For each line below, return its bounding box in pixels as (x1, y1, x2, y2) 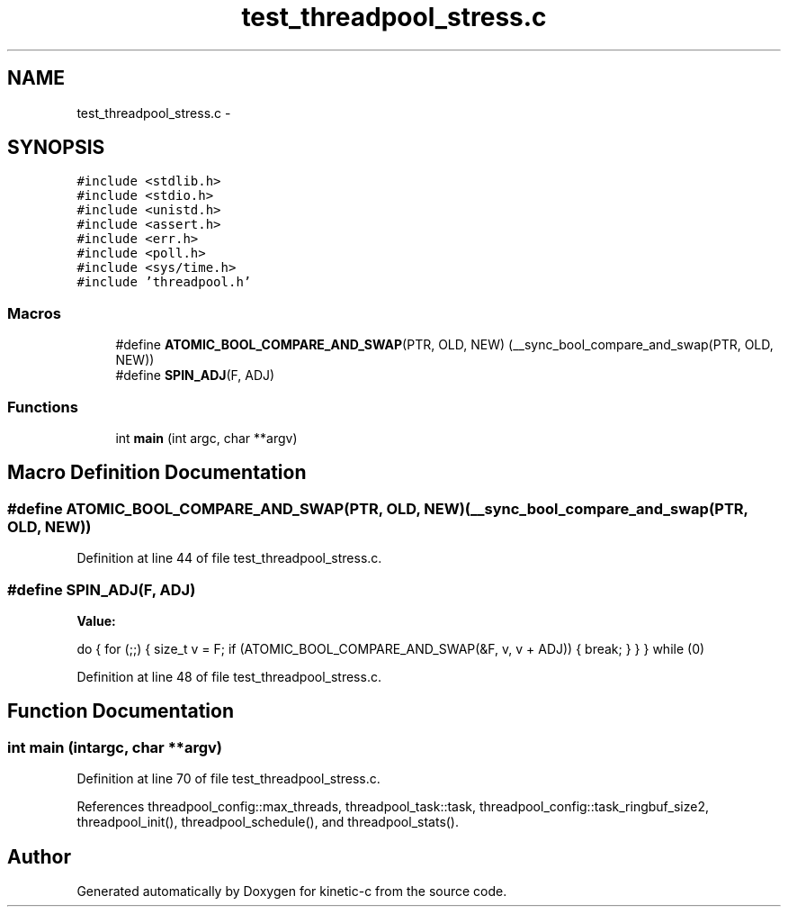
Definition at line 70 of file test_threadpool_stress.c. (76, 771, 381, 787)
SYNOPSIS (7, 136, 105, 159)
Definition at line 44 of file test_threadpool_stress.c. (76, 550, 382, 566)
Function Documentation (7, 700, 234, 723)
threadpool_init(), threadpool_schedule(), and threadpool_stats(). (76, 814, 460, 830)
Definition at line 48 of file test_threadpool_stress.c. (76, 668, 381, 684)
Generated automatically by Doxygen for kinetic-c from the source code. (76, 882, 507, 899)
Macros (7, 303, 61, 322)
